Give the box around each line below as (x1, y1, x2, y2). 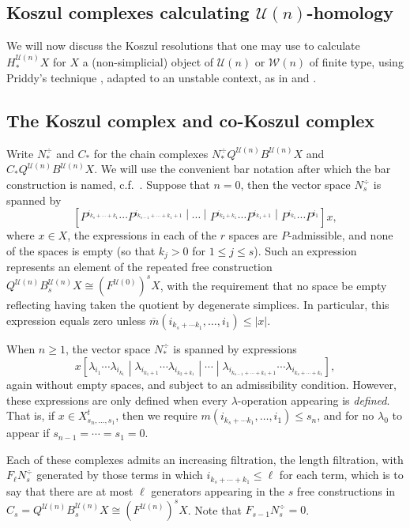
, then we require (115, 407, 197, 424)
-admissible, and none (288, 227, 393, 243)
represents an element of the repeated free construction (6, 258, 273, 275)
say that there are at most (6, 483, 134, 500)
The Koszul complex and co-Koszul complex (6, 108, 375, 133)
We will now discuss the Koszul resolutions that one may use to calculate (6, 37, 360, 54)
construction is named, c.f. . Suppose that (6, 176, 210, 193)
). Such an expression (254, 242, 357, 258)
